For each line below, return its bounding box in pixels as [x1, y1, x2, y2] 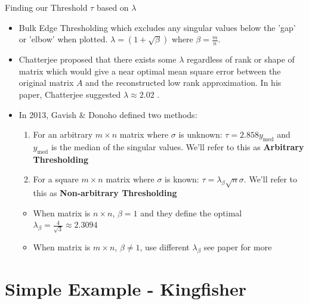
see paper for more [203, 241, 272, 253]
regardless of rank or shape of [186, 53, 295, 66]
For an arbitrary [33, 128, 93, 141]
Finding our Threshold [5, 1, 88, 13]
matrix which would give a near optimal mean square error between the [18, 64, 281, 77]
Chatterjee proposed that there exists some [18, 53, 177, 66]
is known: [165, 173, 199, 185]
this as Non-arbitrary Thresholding [33, 187, 177, 199]
